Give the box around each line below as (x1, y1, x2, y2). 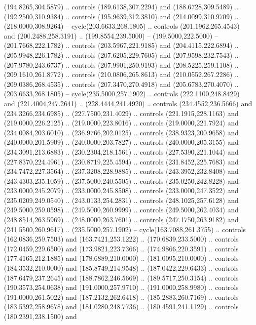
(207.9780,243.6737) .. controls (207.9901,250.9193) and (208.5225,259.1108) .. (4, 59, 239, 70)
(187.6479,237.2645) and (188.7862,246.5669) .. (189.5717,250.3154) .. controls (4, 272, 239, 283)
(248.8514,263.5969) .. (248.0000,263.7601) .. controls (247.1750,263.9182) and (4, 214, 239, 225)
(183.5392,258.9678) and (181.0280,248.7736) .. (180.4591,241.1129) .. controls (4, 301, 239, 312)
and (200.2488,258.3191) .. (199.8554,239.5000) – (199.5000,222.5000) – (4, 30, 219, 41)
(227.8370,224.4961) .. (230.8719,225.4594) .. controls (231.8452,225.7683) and (4, 156, 239, 166)
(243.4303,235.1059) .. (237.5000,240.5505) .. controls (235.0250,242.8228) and (4, 175, 239, 186)
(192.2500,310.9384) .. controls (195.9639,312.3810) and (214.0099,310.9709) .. (4, 11, 239, 21)
